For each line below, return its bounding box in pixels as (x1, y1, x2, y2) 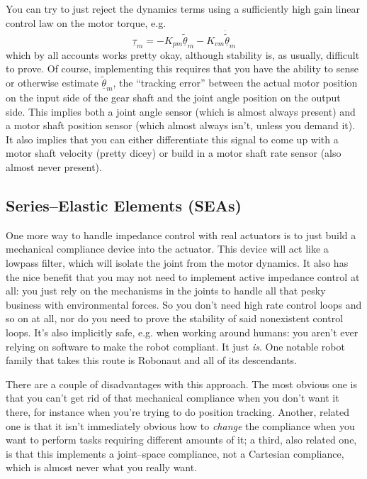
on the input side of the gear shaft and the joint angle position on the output (6, 90, 341, 105)
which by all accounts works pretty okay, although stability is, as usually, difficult (6, 47, 360, 62)
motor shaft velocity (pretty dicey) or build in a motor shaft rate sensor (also (6, 145, 341, 160)
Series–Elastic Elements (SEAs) (6, 194, 242, 216)
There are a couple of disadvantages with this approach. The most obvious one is (6, 376, 357, 391)
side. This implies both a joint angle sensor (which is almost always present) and (6, 104, 356, 119)
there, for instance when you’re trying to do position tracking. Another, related (6, 404, 350, 419)
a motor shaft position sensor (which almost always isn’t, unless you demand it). (6, 118, 356, 133)
